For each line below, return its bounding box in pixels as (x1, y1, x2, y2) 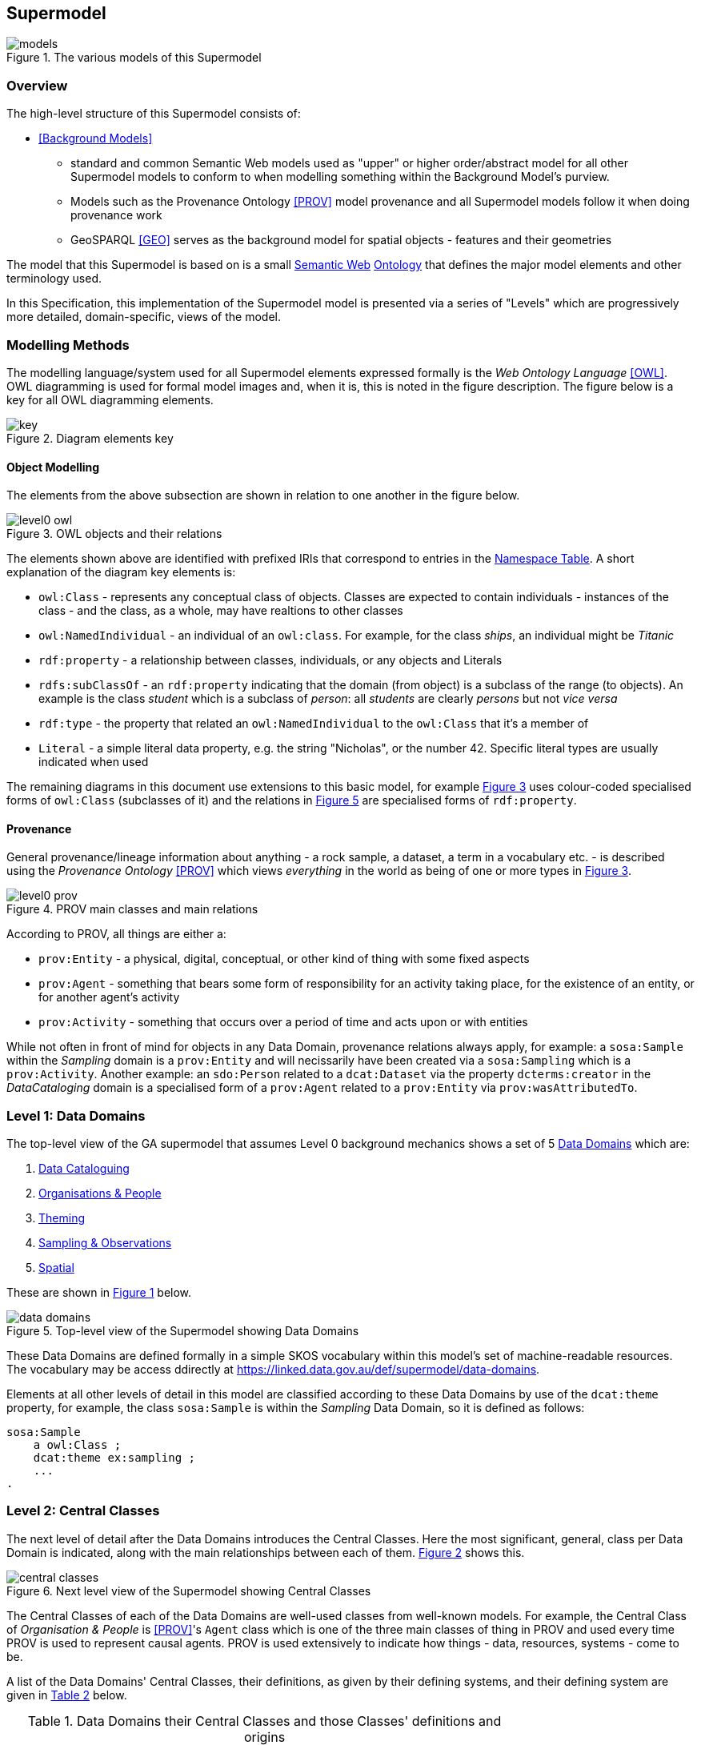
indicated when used (38, 755, 149, 769)
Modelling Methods (6, 336, 130, 353)
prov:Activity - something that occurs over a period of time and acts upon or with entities (38, 1015, 528, 1029)
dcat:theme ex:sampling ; (33, 1451, 196, 1465)
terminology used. (6, 271, 102, 286)
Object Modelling (6, 459, 100, 474)
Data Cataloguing (38, 1161, 130, 1176)
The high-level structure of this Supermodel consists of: (6, 106, 301, 121)
